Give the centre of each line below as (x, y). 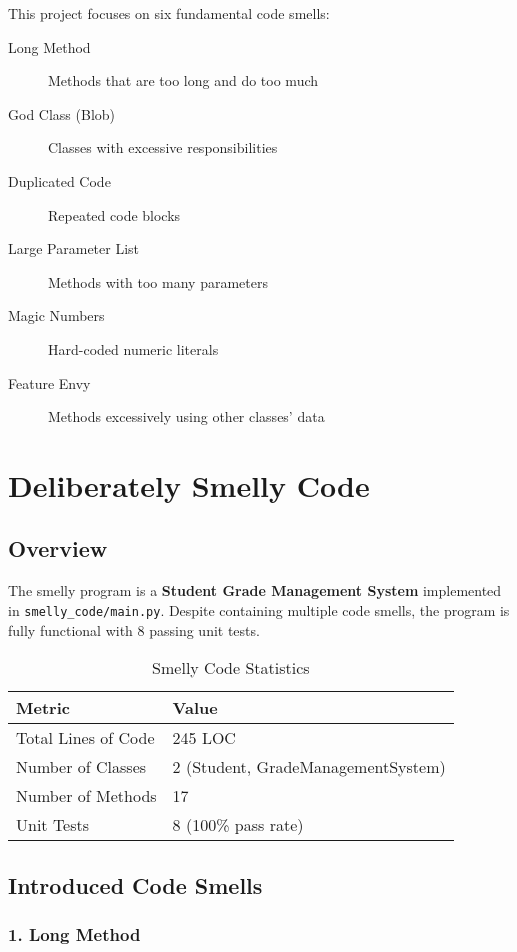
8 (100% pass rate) (238, 825)
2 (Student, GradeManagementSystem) (309, 767)
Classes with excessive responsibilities (163, 147)
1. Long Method (74, 933)
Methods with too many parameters (158, 281)
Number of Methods (86, 796)
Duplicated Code (59, 180)
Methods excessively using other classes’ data (186, 416)
